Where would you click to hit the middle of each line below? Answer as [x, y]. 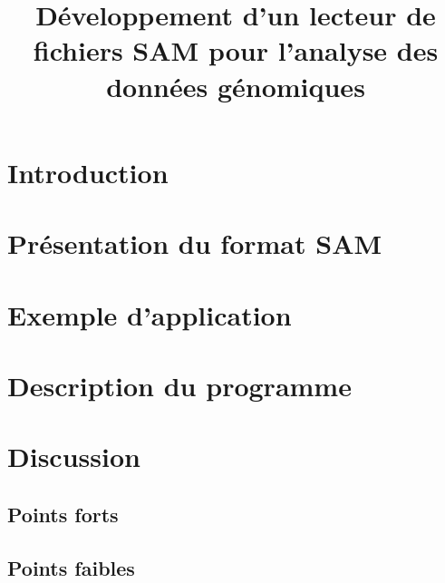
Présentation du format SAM [195, 243]
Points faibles [71, 567]
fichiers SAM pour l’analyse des [236, 50]
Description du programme [179, 385]
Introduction [88, 172]
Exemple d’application [150, 314]
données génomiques [236, 86]
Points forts [63, 514]
